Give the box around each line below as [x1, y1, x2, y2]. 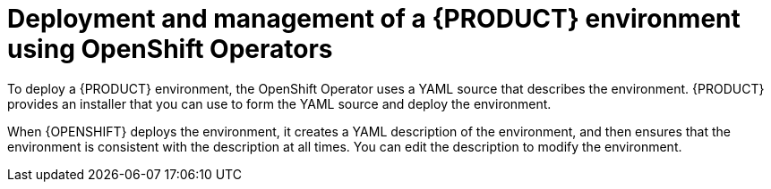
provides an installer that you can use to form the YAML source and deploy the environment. [7, 95, 552, 111]
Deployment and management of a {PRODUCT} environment [7, 4, 741, 34]
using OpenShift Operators [7, 34, 333, 64]
